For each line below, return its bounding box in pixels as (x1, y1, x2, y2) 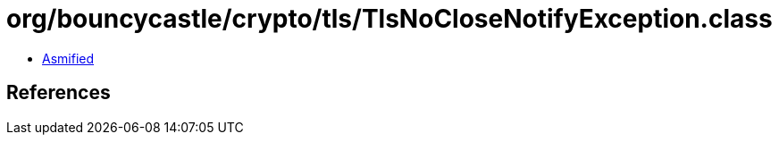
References (6, 81, 111, 104)
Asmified (42, 50, 95, 66)
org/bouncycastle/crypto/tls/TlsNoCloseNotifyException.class (6, 4, 773, 34)
